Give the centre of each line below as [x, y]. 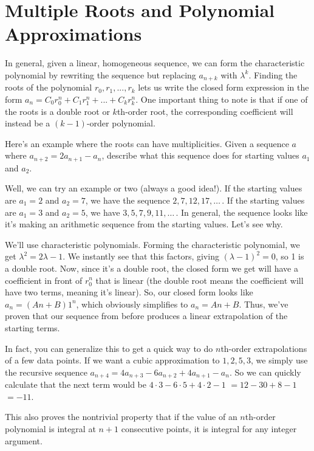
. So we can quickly [265, 372]
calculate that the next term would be [76, 384]
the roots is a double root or [57, 111]
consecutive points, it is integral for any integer [209, 428]
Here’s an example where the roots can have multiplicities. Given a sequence [147, 143]
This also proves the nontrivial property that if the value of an [121, 417]
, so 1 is [290, 256]
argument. [24, 440]
